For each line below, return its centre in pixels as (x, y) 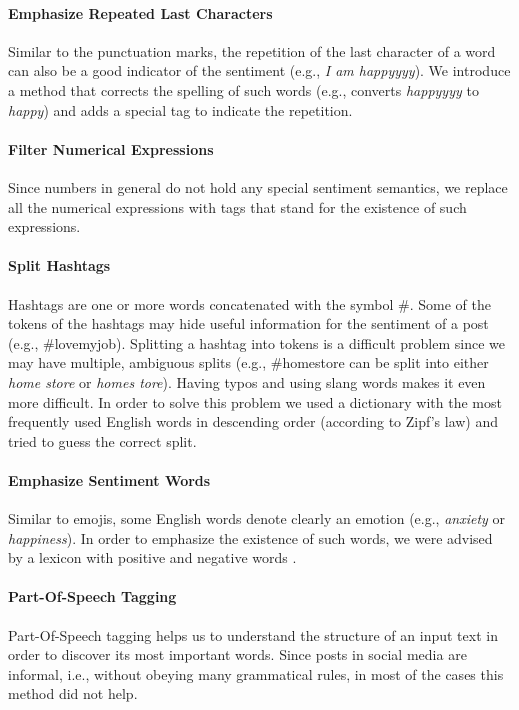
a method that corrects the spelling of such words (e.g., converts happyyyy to (243, 89)
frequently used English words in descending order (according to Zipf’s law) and (253, 421)
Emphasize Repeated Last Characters (140, 12)
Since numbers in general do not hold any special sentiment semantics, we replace (258, 186)
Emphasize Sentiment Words (109, 479)
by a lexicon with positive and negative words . (152, 557)
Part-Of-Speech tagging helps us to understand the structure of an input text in (253, 634)
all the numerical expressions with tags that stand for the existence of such (237, 206)
